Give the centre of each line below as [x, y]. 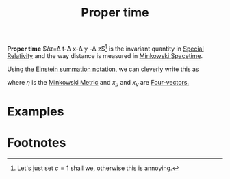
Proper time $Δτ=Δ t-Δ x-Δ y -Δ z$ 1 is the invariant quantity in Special [105, 48]
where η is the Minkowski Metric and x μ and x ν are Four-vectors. [98, 83]
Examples [36, 111]
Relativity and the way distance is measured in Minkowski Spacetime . [105, 55]
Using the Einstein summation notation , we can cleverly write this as [103, 69]
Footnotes [37, 143]
